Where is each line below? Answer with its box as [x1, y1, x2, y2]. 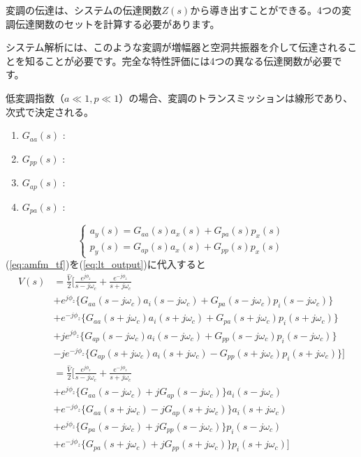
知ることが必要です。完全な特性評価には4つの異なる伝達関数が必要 [24, 53, 332, 68]
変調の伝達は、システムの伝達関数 [6, 3, 162, 17]
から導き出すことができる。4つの [190, 3, 341, 17]
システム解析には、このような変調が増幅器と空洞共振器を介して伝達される [6, 40, 348, 54]
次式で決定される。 [6, 104, 94, 119]
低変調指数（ [6, 90, 64, 105]
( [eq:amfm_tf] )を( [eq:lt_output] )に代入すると [6, 257, 206, 271]
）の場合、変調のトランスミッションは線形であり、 [119, 90, 353, 105]
